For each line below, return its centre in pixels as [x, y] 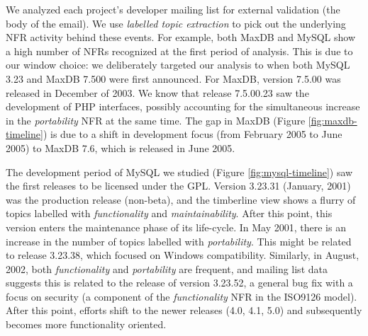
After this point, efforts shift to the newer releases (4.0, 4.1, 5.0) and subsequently [184, 310]
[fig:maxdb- [333, 120]
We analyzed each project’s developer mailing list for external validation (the [173, 9]
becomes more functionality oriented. [86, 324]
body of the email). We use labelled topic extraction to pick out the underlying [176, 23]
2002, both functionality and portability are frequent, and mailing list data [167, 268]
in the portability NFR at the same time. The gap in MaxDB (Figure [156, 120]
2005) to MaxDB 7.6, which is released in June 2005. [121, 147]
